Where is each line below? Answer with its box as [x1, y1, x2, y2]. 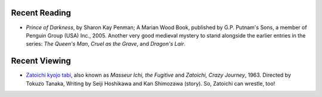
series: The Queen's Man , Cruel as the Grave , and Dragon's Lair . [26, 40, 186, 48]
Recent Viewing [11, 56, 72, 66]
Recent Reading [11, 8, 72, 18]
